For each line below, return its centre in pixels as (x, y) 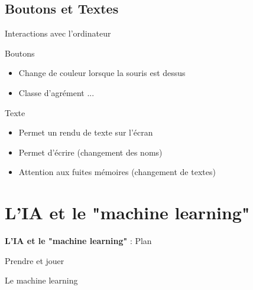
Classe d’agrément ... (56, 92)
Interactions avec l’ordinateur (58, 33)
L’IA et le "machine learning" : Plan (78, 241)
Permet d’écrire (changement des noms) (90, 152)
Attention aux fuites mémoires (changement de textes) (117, 172)
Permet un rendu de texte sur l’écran (86, 132)
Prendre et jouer (35, 260)
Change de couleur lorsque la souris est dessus (102, 73)
